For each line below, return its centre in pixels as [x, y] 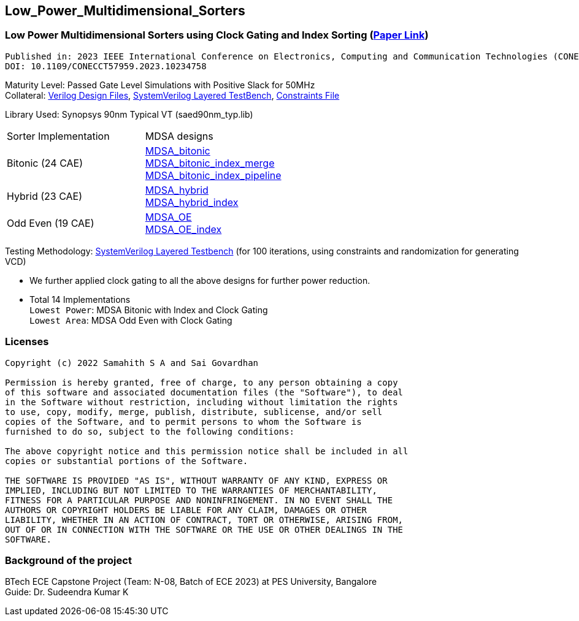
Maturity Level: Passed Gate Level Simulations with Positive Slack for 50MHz [160, 85]
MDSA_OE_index [183, 229]
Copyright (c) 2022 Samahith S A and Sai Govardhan [132, 363]
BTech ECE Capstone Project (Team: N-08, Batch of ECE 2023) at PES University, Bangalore [191, 582]
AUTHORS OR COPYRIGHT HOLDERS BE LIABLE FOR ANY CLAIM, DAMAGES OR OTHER [186, 510]
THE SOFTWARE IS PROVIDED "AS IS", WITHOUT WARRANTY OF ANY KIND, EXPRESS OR [196, 480]
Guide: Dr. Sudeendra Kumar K [67, 592]
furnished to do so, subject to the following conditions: [150, 431]
